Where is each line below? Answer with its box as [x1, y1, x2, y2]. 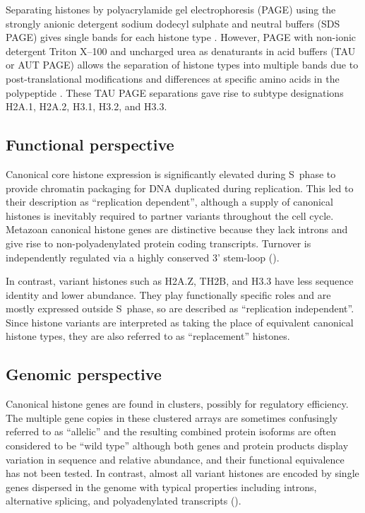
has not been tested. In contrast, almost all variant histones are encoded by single [6, 466, 359, 480]
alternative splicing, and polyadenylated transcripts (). [6, 493, 241, 508]
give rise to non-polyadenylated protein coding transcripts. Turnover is [6, 235, 311, 250]
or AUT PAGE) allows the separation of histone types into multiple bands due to [6, 57, 359, 72]
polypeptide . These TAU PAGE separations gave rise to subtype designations [6, 85, 344, 100]
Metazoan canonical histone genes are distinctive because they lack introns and [6, 222, 348, 237]
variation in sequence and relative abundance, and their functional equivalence [6, 452, 345, 466]
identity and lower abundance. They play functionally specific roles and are [6, 287, 331, 302]
